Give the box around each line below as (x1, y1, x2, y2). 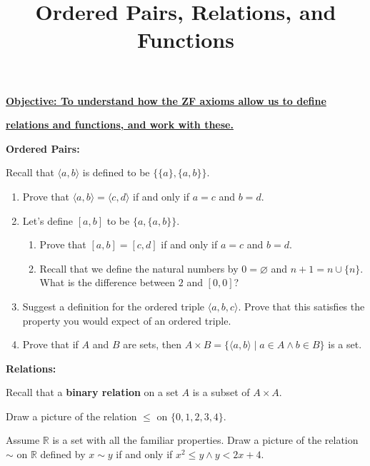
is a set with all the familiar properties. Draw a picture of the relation (52, 432, 359, 447)
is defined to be (82, 165, 150, 180)
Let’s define (22, 213, 74, 228)
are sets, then (123, 337, 182, 352)
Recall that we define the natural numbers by (39, 260, 239, 275)
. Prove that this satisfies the (238, 298, 365, 313)
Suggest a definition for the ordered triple (22, 298, 205, 313)
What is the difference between (39, 275, 176, 290)
